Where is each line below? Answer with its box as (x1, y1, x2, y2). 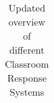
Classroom (5, 57, 49, 71)
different (9, 43, 45, 57)
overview (8, 15, 46, 29)
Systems (10, 85, 44, 99)
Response (7, 71, 47, 85)
